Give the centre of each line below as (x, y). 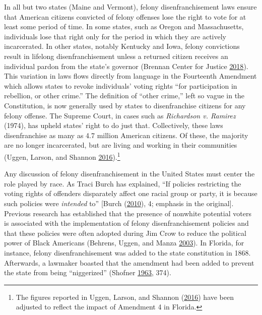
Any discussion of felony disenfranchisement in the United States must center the (129, 174)
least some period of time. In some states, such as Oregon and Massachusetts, (124, 26)
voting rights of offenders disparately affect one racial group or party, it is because (131, 193)
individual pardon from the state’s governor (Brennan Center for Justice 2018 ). (126, 66)
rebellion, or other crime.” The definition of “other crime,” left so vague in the (124, 96)
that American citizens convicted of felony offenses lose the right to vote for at (125, 16)
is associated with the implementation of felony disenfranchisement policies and (126, 223)
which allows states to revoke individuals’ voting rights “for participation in (121, 85)
